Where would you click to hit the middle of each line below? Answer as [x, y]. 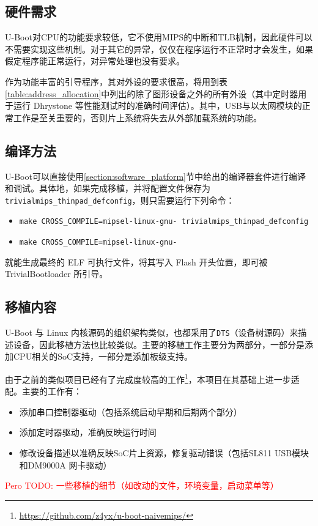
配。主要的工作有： [43, 391]
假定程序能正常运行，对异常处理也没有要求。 [95, 61]
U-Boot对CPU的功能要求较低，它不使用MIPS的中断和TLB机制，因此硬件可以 [159, 37]
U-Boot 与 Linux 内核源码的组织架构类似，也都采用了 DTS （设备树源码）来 [152, 332]
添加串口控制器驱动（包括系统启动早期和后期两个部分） [131, 411]
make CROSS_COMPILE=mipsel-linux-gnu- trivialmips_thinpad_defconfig [164, 222]
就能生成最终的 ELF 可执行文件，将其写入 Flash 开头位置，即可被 [136, 261]
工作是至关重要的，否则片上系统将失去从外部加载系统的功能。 [137, 117]
